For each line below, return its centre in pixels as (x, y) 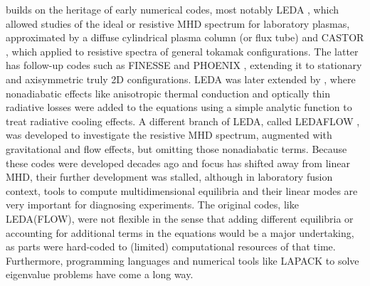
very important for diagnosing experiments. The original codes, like (152, 205)
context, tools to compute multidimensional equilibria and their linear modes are (182, 190)
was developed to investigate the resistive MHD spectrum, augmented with (169, 135)
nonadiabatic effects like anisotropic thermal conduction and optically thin (168, 93)
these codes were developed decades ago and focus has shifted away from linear (178, 163)
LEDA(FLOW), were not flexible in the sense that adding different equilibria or (180, 218)
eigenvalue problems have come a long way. (100, 274)
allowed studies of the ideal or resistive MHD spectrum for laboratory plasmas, (178, 23)
